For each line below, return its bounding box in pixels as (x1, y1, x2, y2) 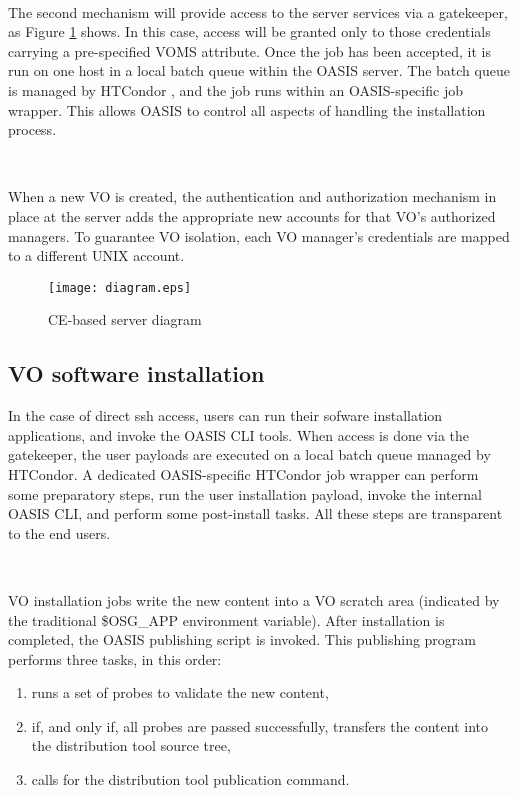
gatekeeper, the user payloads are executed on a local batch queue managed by (8, 444, 491, 465)
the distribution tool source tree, (31, 735, 231, 756)
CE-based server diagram (48, 309, 202, 330)
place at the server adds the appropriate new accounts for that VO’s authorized (8, 205, 496, 226)
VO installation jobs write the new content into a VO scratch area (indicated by (8, 589, 500, 610)
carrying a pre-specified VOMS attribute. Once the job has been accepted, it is (8, 40, 492, 61)
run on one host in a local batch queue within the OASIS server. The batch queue (8, 60, 510, 81)
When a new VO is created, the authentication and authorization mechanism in (8, 186, 497, 207)
